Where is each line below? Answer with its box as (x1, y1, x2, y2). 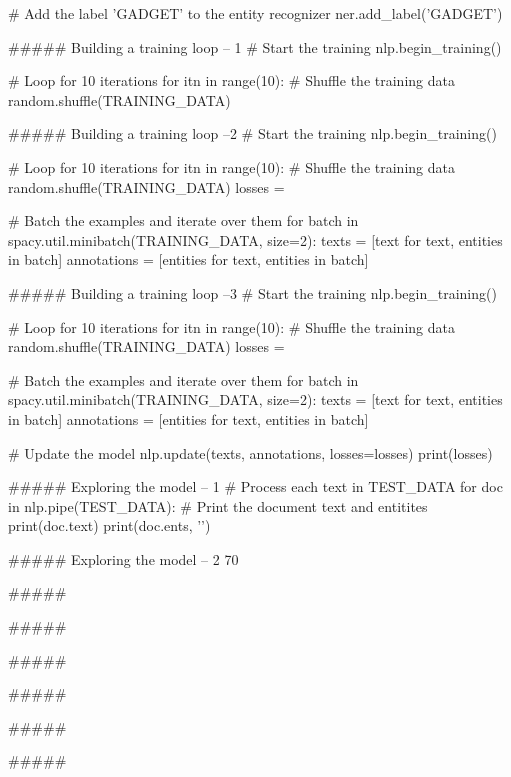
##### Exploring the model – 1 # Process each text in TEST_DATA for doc (8, 476, 503, 497)
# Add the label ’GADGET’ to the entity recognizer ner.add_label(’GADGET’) (8, 3, 503, 23)
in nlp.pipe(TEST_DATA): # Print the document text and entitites (8, 495, 428, 516)
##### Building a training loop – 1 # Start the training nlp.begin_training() (8, 36, 502, 57)
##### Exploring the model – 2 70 (8, 548, 239, 569)
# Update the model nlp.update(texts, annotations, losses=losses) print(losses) (8, 442, 493, 463)
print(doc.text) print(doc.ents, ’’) (8, 515, 211, 536)
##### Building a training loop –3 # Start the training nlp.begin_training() (8, 282, 497, 303)
